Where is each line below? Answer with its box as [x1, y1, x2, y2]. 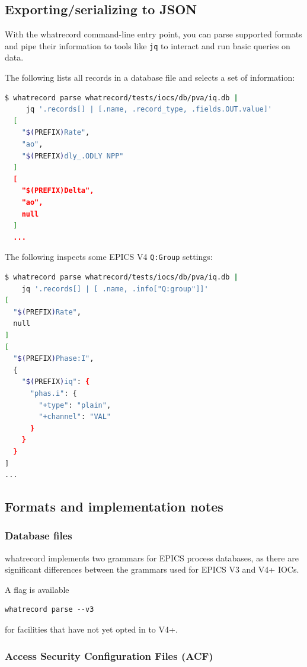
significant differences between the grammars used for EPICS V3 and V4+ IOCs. [5, 563, 299, 576]
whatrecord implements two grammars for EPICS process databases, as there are [5, 551, 299, 564]
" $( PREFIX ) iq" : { [21, 377, 90, 386]
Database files [5, 528, 72, 543]
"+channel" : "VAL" [39, 412, 111, 421]
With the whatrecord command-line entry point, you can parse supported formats [5, 28, 302, 40]
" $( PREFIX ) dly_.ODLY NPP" [21, 151, 124, 160]
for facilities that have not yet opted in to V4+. [5, 623, 178, 636]
